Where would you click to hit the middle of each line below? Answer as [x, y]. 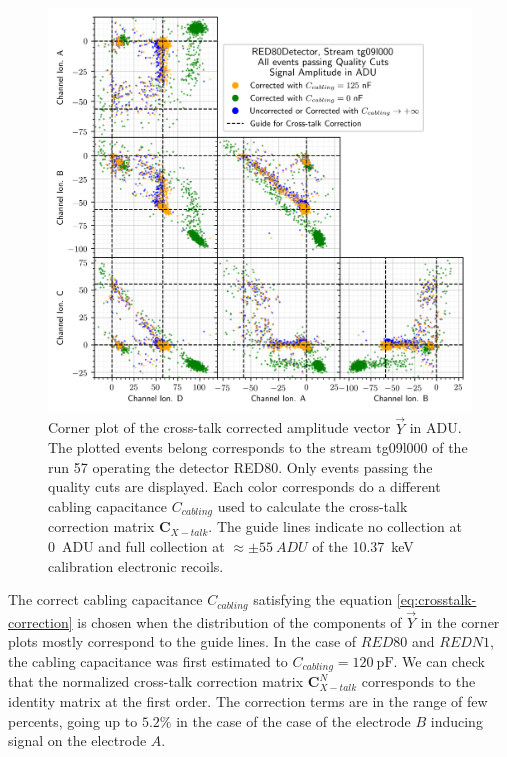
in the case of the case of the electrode [293, 720]
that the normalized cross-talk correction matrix [156, 681]
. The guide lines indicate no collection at [335, 526]
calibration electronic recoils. [136, 565]
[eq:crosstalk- [436, 599]
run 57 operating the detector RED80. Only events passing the [240, 466]
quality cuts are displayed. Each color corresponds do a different [244, 486]
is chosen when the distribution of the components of [239, 621]
